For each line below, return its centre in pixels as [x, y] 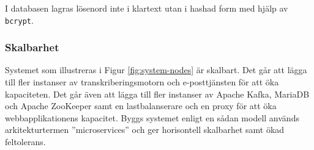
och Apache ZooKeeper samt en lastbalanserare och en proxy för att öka [141, 106]
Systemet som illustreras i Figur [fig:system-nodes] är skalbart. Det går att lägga [156, 70]
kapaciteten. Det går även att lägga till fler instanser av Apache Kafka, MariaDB [157, 94]
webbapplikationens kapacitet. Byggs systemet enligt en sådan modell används [152, 117]
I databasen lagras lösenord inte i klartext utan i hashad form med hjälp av [147, 8]
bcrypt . [19, 20]
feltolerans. [25, 142]
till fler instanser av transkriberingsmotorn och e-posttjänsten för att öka [142, 82]
